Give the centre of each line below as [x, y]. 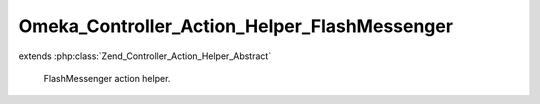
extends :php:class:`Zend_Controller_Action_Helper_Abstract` [145, 56]
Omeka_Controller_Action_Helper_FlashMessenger [236, 26]
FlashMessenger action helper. [107, 78]
